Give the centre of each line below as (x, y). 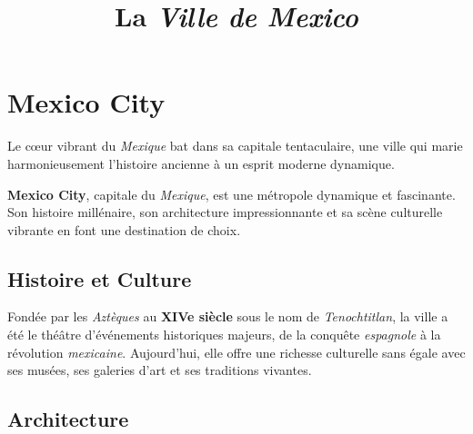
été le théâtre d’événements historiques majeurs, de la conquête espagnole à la (224, 335)
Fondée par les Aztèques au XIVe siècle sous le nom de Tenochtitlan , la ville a (228, 316)
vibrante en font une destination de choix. (124, 229)
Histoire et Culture (100, 278)
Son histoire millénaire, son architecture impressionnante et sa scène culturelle (225, 212)
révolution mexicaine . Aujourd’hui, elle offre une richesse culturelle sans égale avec (236, 352)
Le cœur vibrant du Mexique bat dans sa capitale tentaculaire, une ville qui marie (235, 146)
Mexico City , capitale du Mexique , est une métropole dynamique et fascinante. (231, 194)
